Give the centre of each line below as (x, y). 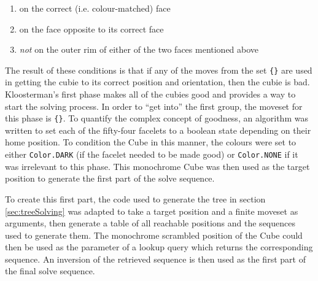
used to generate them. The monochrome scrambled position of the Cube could (154, 235)
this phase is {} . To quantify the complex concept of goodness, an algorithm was (157, 118)
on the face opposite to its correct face (91, 29)
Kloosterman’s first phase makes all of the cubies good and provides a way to (150, 94)
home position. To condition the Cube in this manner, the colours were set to (151, 142)
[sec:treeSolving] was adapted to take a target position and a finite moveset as (152, 211)
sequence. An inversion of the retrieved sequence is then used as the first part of (155, 259)
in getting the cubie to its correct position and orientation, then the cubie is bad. (157, 82)
